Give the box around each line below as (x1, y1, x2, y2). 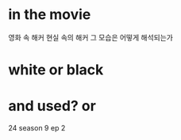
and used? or (8, 97, 97, 115)
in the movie (8, 6, 91, 24)
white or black (8, 61, 104, 79)
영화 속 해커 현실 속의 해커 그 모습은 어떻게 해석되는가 (8, 32, 173, 42)
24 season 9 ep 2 (8, 123, 66, 133)
